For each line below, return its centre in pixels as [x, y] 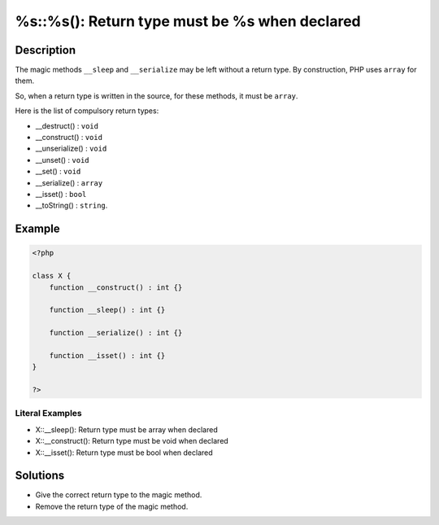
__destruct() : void [67, 125]
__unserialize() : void [71, 149]
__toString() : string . [72, 206]
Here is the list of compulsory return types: [87, 111]
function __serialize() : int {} [116, 333]
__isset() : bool [61, 194]
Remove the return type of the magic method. [112, 506]
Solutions [40, 476]
